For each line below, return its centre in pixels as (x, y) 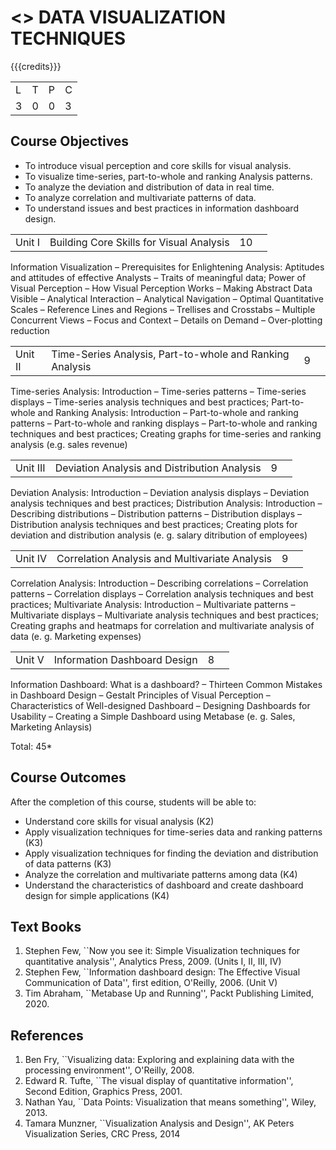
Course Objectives (70, 141)
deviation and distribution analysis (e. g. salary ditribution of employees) (159, 535)
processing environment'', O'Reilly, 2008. (109, 1070)
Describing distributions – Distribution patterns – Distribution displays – (156, 513)
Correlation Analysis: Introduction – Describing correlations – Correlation (159, 583)
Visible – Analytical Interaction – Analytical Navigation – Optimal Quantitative (167, 298)
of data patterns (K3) (68, 863)
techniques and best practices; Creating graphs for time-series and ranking (166, 433)
